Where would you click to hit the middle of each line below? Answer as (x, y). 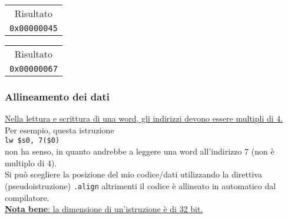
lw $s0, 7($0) (32, 141)
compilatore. (27, 197)
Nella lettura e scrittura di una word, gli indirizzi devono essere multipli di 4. (144, 118)
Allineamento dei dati (57, 96)
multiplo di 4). (31, 162)
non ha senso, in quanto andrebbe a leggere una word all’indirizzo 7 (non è (140, 151)
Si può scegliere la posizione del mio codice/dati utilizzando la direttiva (133, 174)
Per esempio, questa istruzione (59, 130)
